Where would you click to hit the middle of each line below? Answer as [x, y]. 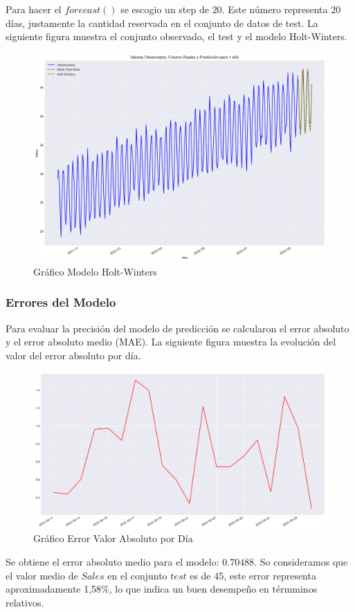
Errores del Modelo [61, 302]
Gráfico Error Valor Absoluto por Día [113, 538]
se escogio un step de [165, 9]
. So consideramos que [301, 562]
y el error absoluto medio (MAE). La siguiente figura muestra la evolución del [171, 342]
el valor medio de [42, 575]
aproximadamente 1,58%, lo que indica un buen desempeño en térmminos [162, 589]
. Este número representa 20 [281, 9]
